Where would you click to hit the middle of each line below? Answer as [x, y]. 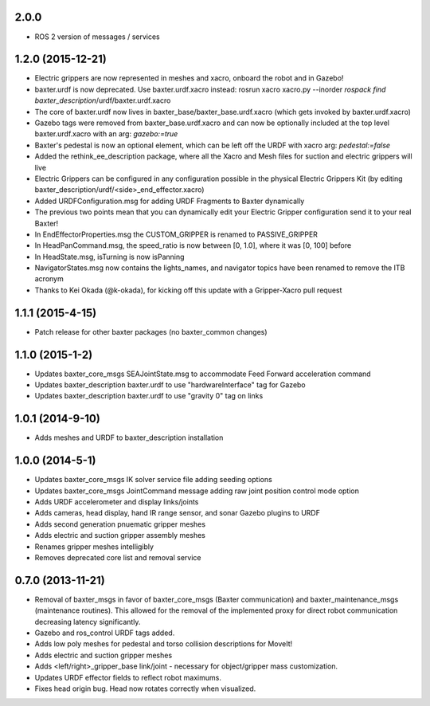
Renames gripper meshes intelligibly [94, 547]
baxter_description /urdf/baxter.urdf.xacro [103, 100]
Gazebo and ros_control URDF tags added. [105, 633]
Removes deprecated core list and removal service [118, 557]
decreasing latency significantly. [88, 622]
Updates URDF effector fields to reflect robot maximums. [128, 677]
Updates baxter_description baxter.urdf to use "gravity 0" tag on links [149, 396]
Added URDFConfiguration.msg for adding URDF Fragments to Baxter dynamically [170, 201]
